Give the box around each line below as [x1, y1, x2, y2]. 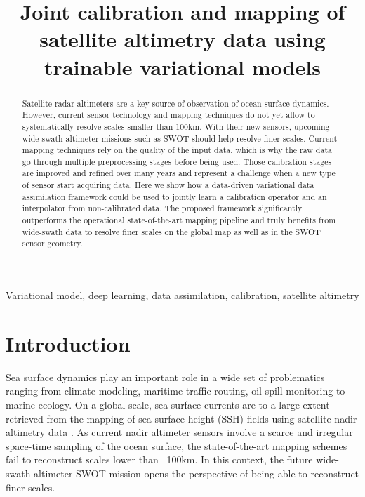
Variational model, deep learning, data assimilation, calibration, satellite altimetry [6, 288, 359, 303]
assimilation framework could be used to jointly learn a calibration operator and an [22, 190, 327, 202]
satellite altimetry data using [39, 25, 326, 53]
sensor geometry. [22, 237, 83, 249]
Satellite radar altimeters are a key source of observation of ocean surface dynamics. [22, 97, 329, 109]
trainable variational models [44, 52, 321, 81]
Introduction [6, 329, 131, 357]
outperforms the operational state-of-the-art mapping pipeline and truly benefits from [22, 214, 336, 226]
